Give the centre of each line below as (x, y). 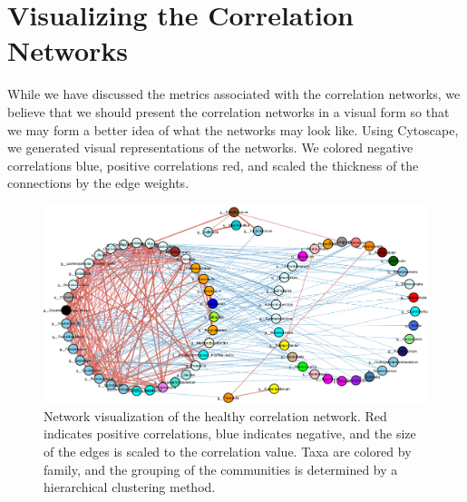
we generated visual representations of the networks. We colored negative (210, 148)
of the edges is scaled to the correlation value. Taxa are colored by (228, 452)
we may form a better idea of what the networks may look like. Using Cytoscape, (233, 129)
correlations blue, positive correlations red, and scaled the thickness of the (213, 165)
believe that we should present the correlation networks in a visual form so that (229, 111)
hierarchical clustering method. (130, 487)
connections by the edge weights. (98, 183)
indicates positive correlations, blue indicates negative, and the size (230, 433)
